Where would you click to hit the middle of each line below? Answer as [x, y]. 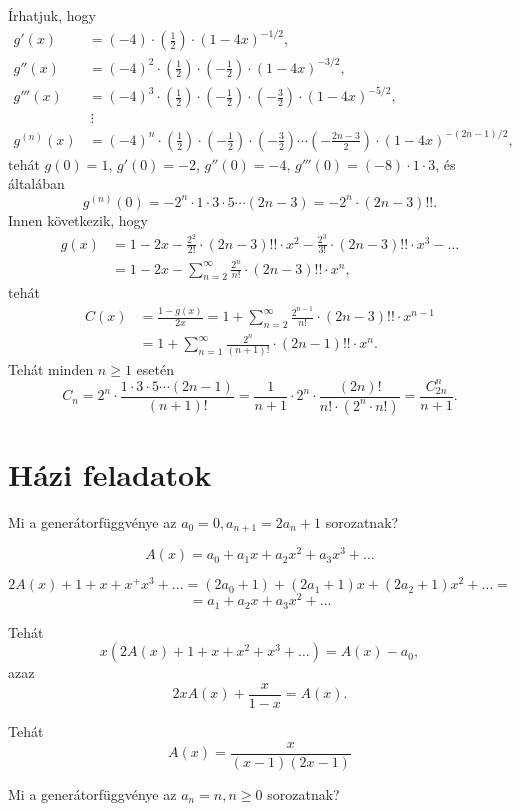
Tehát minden [51, 368]
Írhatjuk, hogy [52, 15]
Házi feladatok [110, 473]
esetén [155, 368]
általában [36, 183]
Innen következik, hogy [78, 219]
